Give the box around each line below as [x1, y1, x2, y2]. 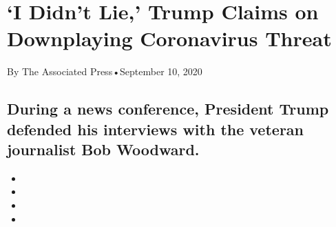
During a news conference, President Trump [7, 98, 329, 119]
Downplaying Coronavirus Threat [7, 24, 332, 52]
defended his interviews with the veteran [7, 118, 304, 139]
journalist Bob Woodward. [7, 139, 200, 160]
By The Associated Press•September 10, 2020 [7, 64, 202, 79]
